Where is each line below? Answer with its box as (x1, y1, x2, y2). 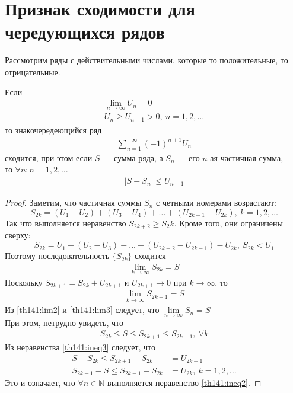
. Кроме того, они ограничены (174, 217, 283, 229)
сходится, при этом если (5, 151, 93, 164)
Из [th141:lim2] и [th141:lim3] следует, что (5, 303, 160, 315)
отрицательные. (5, 65, 60, 78)
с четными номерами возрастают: (156, 196, 276, 209)
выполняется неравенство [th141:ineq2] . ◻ (107, 376, 262, 389)
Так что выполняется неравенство (5, 217, 126, 229)
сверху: (5, 229, 31, 241)
